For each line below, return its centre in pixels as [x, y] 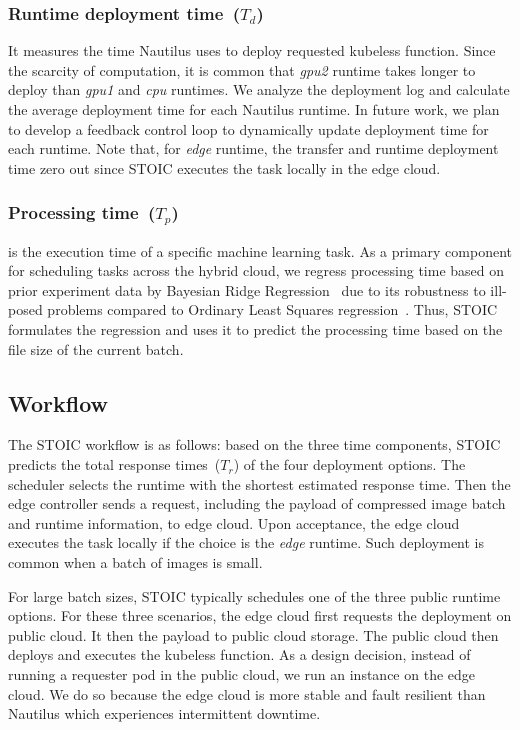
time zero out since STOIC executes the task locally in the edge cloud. [224, 167]
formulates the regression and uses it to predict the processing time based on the [255, 329]
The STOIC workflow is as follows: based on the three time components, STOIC [254, 444]
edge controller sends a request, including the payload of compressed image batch [257, 503]
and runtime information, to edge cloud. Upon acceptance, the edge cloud [234, 522]
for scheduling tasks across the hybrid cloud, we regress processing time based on [256, 270]
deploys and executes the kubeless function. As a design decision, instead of [239, 654]
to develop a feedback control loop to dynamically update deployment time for [248, 128]
